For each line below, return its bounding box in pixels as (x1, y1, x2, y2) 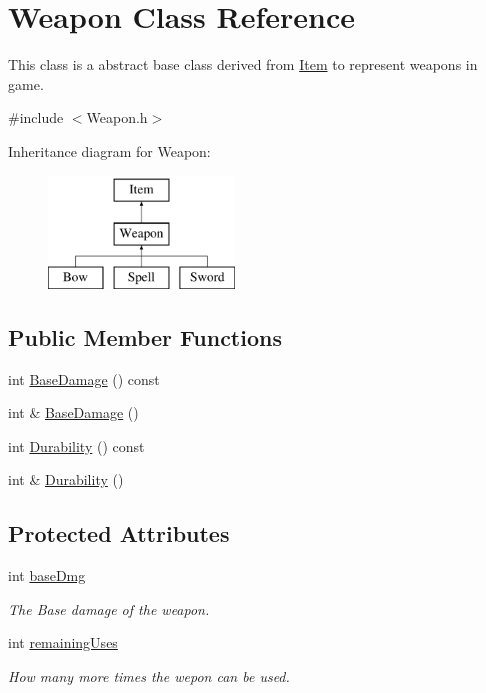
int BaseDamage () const (8, 368, 160, 389)
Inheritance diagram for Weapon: (8, 140, 211, 161)
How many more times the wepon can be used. (8, 666, 290, 687)
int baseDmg (8, 565, 86, 586)
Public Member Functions (8, 321, 282, 352)
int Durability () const (8, 435, 145, 456)
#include (8, 107, 64, 128)
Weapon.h (86, 107, 148, 128)
